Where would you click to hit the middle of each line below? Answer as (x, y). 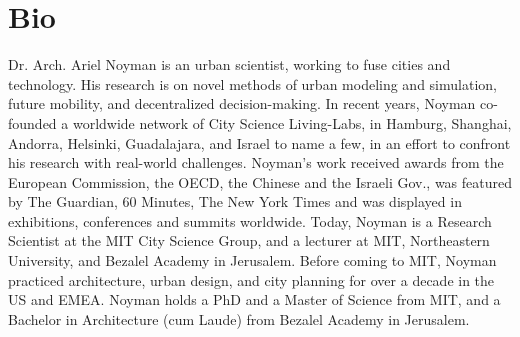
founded (32, 122)
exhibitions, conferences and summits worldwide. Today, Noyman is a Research (250, 220)
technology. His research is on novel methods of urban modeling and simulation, (252, 83)
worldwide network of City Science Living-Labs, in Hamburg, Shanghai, (292, 122)
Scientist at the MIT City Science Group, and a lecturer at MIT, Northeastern (249, 240)
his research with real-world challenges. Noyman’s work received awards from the (256, 162)
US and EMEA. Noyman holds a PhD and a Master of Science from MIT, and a (254, 299)
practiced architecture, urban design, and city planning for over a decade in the (251, 279)
